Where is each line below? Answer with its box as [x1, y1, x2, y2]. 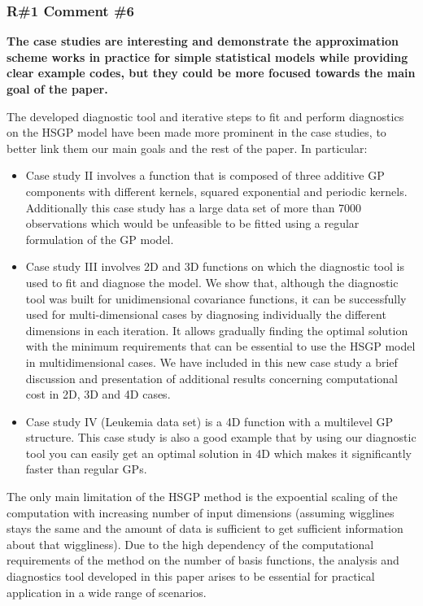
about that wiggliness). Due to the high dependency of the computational [7, 535, 374, 552]
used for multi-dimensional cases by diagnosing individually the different [25, 306, 386, 323]
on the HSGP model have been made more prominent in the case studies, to [7, 124, 386, 141]
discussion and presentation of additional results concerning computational [25, 369, 398, 386]
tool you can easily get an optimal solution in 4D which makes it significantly [25, 444, 412, 461]
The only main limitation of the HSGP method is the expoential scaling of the [7, 488, 398, 505]
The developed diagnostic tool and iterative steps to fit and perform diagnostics [7, 107, 404, 124]
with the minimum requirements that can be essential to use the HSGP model [25, 338, 416, 355]
